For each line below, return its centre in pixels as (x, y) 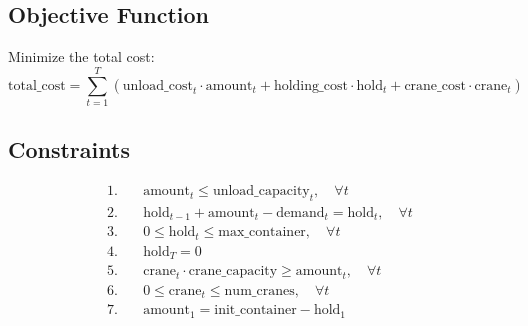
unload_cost (157, 85)
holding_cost (310, 85)
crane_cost (435, 85)
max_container (262, 232)
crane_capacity (233, 271)
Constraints (69, 149)
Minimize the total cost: (81, 56)
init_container (255, 310)
